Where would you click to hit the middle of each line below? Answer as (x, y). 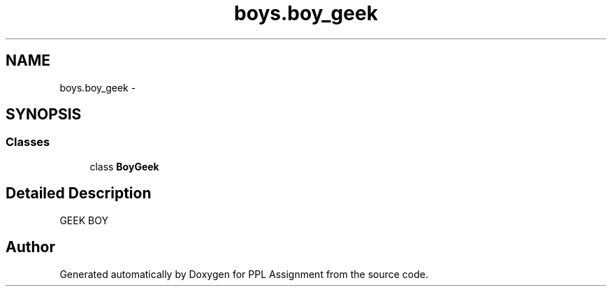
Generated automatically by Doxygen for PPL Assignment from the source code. (244, 274)
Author (30, 247)
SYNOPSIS (44, 115)
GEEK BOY (84, 220)
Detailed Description (79, 194)
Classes (28, 142)
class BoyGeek (124, 166)
